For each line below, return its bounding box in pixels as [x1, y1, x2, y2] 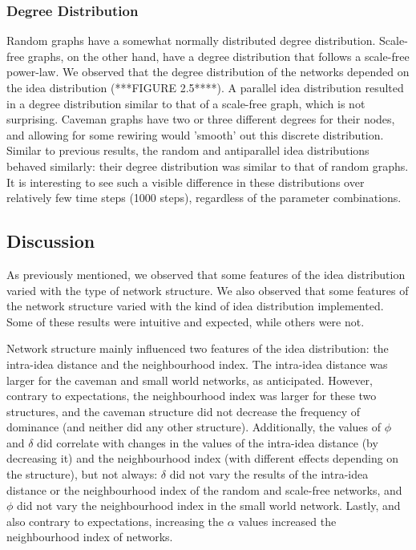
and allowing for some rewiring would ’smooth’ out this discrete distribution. [6, 126, 384, 143]
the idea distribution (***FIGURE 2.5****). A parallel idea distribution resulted [6, 79, 404, 95]
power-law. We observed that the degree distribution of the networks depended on [6, 63, 410, 80]
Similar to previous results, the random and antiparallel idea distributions [6, 142, 370, 159]
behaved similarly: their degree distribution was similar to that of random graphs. [6, 157, 409, 174]
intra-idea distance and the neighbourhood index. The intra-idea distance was [6, 355, 388, 372]
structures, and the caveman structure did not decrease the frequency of [6, 402, 361, 419]
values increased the [238, 512, 337, 529]
